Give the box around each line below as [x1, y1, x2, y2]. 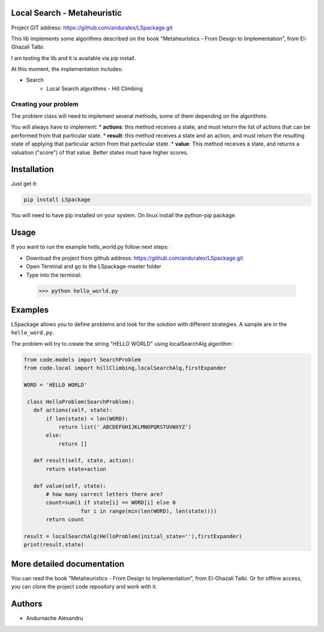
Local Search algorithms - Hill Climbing [46, 85, 143, 92]
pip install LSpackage [23, 196, 91, 203]
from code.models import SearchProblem [23, 356, 141, 363]
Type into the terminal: [26, 271, 82, 278]
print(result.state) [23, 541, 84, 548]
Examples [11, 304, 49, 315]
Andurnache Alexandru [26, 615, 83, 622]
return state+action [46, 465, 106, 472]
